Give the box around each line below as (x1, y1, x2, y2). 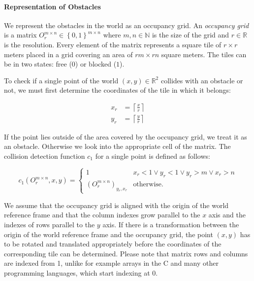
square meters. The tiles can (161, 49, 247, 59)
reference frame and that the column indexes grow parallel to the (4, 210, 200, 220)
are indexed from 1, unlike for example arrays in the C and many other (4, 258, 219, 268)
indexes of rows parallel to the (4, 219, 95, 229)
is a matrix (4, 30, 37, 40)
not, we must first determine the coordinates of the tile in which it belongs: (4, 85, 231, 95)
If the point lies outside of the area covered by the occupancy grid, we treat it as (4, 131, 247, 141)
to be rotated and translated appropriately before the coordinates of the (4, 239, 222, 249)
